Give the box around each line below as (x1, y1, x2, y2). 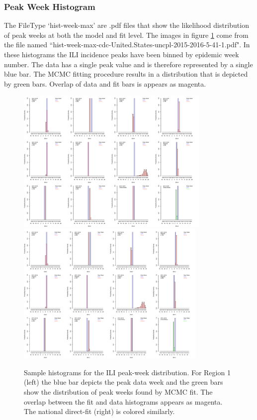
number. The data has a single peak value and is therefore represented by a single (4, 59, 253, 69)
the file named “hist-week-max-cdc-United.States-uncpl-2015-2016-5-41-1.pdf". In (4, 39, 250, 50)
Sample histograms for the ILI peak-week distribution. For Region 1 (24, 367, 231, 377)
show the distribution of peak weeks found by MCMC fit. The (24, 386, 213, 397)
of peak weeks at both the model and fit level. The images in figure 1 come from (4, 29, 249, 40)
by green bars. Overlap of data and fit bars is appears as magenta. (4, 78, 206, 89)
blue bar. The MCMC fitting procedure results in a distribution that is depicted (4, 69, 248, 79)
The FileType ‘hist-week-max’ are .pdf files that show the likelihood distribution (4, 20, 249, 30)
